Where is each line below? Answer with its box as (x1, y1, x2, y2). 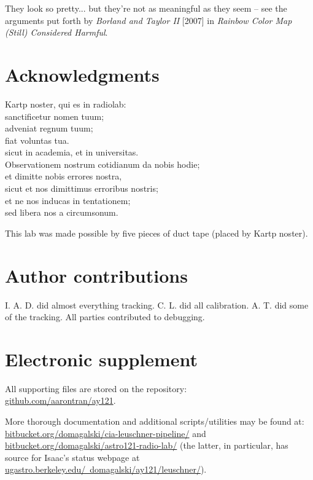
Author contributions (5, 262, 188, 288)
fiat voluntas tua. (5, 133, 69, 146)
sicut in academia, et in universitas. (5, 146, 139, 159)
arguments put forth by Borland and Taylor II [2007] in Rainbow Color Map (5, 14, 292, 26)
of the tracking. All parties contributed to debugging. (5, 310, 205, 323)
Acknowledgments (5, 61, 160, 87)
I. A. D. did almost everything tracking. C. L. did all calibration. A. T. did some (5, 298, 309, 311)
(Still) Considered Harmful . (5, 26, 108, 39)
